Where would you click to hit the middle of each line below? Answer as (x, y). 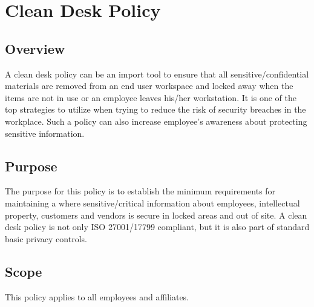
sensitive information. (45, 133)
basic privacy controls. (46, 238)
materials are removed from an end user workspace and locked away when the (149, 86)
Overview (35, 48)
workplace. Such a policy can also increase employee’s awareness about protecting (156, 121)
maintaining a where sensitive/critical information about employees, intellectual (152, 203)
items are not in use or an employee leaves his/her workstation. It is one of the (151, 97)
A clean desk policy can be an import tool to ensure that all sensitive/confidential (157, 74)
